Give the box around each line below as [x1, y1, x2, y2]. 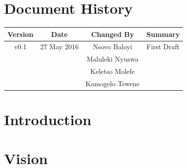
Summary [146, 29, 180, 39]
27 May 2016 [40, 41, 79, 52]
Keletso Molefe [90, 66, 135, 76]
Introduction [4, 109, 92, 130]
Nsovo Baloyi [93, 41, 132, 52]
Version [7, 29, 33, 39]
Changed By [91, 29, 134, 39]
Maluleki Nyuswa [86, 54, 139, 64]
